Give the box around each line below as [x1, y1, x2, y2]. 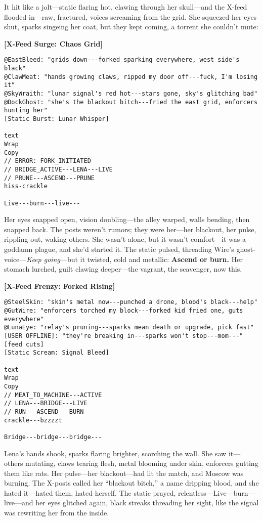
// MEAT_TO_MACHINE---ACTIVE [4, 391, 102, 399]
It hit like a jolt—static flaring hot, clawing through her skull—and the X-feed [4, 2, 247, 12]
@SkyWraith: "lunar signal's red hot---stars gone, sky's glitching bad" [4, 90, 258, 97]
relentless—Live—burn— [178, 487, 255, 498]
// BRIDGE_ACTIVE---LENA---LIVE [4, 165, 113, 173]
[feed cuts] [4, 340, 44, 348]
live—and [4, 497, 33, 508]
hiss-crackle [4, 183, 48, 190]
